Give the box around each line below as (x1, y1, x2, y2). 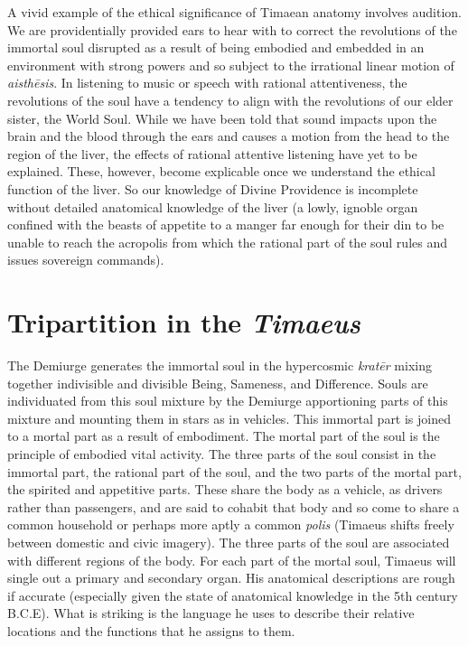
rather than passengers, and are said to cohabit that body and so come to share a (7, 497, 460, 516)
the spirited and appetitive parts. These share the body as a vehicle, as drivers (7, 480, 443, 499)
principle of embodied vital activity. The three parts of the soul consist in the (7, 445, 436, 463)
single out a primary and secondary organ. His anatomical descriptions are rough (7, 568, 455, 587)
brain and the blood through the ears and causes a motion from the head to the (7, 126, 450, 145)
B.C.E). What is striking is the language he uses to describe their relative (7, 604, 415, 623)
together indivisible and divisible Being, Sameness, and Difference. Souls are (7, 373, 428, 392)
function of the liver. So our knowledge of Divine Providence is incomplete (7, 179, 418, 198)
